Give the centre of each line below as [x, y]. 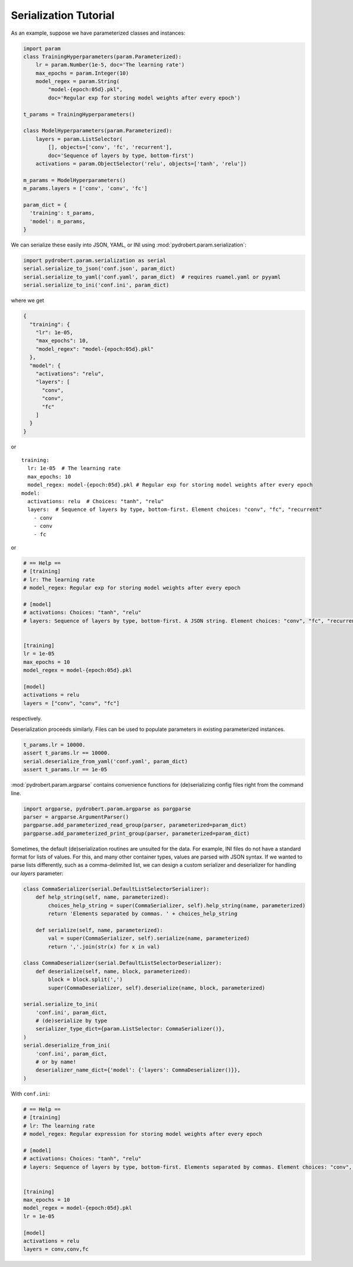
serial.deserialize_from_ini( [67, 1045]
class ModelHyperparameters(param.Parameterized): [98, 131]
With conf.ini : [30, 1093]
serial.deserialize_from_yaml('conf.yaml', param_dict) [106, 761]
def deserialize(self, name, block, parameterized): [113, 971]
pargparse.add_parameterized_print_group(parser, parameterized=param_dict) [136, 833]
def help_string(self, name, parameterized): [102, 897]
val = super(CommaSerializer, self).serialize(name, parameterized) [149, 938]
